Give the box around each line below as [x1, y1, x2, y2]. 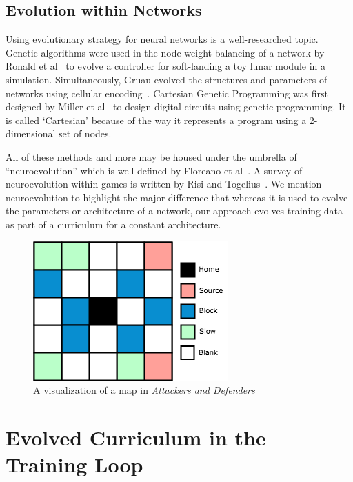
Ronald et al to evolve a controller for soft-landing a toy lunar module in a [6, 59, 326, 73]
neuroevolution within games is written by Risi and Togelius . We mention [6, 177, 322, 191]
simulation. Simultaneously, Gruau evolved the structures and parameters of [6, 72, 327, 86]
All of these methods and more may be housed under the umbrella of [6, 149, 297, 163]
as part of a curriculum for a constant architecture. [6, 217, 221, 231]
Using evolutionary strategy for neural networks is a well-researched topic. [6, 32, 319, 46]
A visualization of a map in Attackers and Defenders [33, 383, 255, 397]
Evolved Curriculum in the [6, 423, 266, 451]
